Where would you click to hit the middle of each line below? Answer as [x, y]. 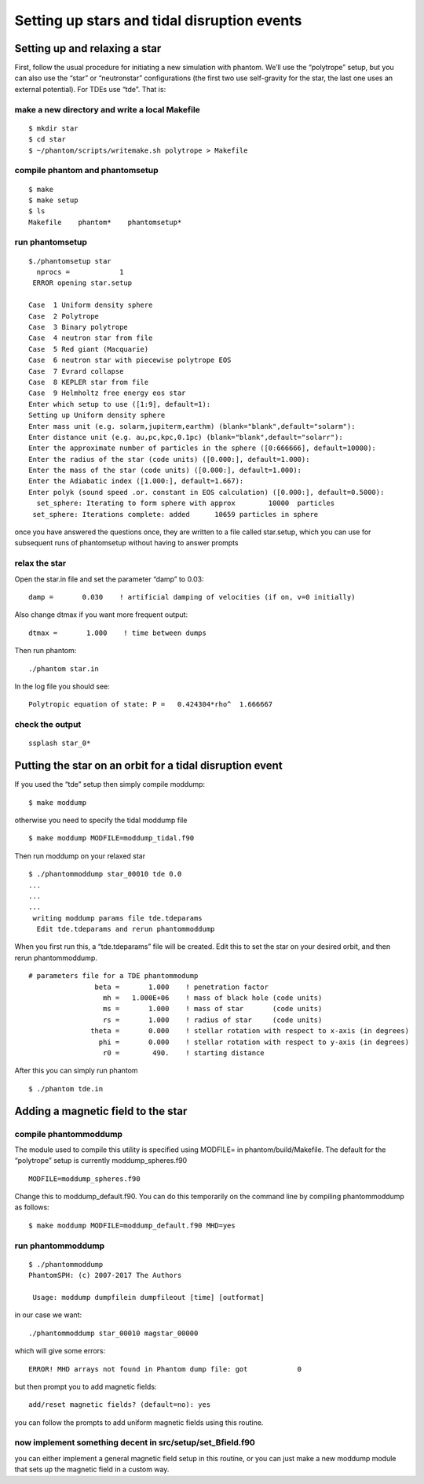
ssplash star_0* [60, 743]
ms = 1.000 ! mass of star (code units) [212, 1009]
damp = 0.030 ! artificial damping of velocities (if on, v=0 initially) [192, 597]
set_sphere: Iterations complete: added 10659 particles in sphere [175, 514]
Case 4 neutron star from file [91, 338]
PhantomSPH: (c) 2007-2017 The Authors [105, 1275]
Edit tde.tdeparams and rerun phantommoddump [126, 929]
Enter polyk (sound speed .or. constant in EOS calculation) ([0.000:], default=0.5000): [207, 492]
